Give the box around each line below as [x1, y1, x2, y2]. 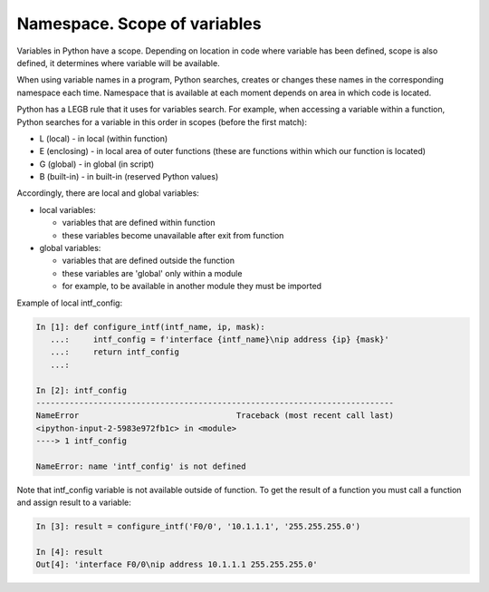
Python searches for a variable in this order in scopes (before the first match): [16, 116, 308, 127]
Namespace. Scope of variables [16, 14, 262, 34]
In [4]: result [35, 547, 103, 557]
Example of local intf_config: [16, 297, 122, 308]
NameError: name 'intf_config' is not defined [35, 461, 246, 471]
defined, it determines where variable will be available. [16, 57, 221, 68]
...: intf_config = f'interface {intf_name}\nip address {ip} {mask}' [50, 334, 389, 345]
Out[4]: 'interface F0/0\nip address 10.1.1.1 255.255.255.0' [35, 559, 318, 570]
